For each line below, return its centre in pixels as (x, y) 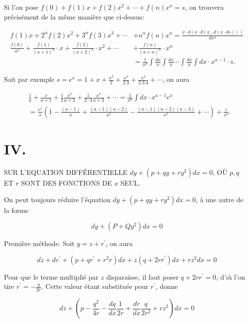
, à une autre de (220, 199)
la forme (16, 210)
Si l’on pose (21, 7)
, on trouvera (204, 7)
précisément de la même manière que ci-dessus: (74, 16)
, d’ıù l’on (230, 276)
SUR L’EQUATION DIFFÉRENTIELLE (66, 172)
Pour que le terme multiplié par (51, 276)
